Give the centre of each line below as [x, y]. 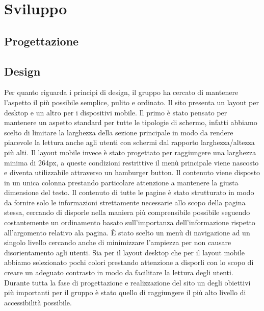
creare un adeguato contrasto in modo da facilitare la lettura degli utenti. [119, 272]
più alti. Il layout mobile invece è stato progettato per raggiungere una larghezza [130, 152]
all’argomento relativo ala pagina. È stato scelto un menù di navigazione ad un [127, 232]
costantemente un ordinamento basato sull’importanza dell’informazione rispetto [130, 222]
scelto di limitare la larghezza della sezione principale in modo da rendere [119, 132]
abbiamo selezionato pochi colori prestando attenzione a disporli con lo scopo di [129, 262]
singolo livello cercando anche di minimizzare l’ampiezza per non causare [118, 242]
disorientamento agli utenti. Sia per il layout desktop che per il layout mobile [125, 252]
